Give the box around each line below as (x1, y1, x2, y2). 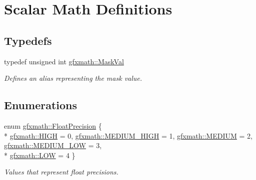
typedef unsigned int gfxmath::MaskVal (4, 56, 124, 66)
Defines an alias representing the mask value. (4, 73, 142, 83)
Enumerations (4, 97, 77, 113)
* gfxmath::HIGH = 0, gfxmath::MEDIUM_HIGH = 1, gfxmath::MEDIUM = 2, (4, 130, 252, 141)
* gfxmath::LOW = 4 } (4, 150, 75, 160)
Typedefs (4, 32, 52, 48)
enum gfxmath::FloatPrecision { (4, 120, 102, 131)
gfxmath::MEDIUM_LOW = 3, (4, 140, 102, 151)
